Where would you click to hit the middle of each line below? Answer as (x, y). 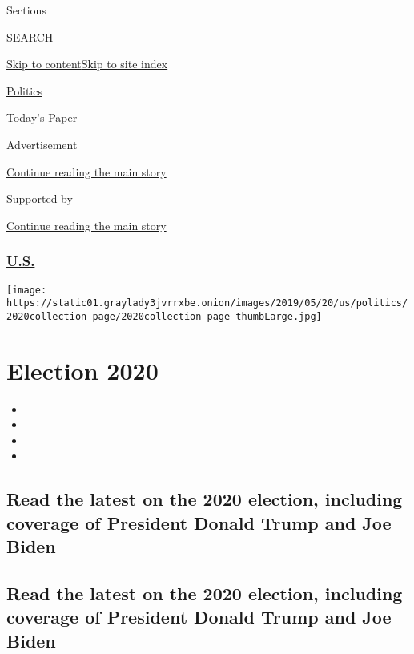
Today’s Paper (42, 117)
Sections (26, 10)
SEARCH (30, 36)
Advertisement (42, 144)
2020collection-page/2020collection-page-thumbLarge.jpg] (164, 316)
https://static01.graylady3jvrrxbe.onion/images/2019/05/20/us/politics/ (207, 303)
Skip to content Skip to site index (87, 64)
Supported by (40, 198)
